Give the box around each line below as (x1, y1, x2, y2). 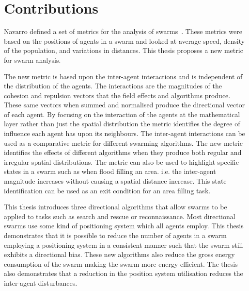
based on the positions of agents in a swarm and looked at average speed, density (4, 35, 245, 46)
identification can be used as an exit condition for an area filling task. (4, 185, 211, 195)
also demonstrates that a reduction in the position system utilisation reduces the (4, 268, 243, 278)
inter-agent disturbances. (4, 277, 78, 288)
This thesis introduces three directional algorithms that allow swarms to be (4, 202, 227, 212)
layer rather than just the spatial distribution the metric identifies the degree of (4, 119, 240, 129)
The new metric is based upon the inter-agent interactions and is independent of (4, 71, 243, 81)
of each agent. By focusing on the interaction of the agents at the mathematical (4, 109, 240, 119)
